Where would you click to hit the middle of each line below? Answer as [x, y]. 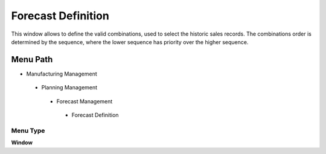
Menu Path [32, 59]
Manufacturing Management [62, 74]
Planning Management [69, 88]
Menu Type [28, 130]
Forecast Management [85, 101]
